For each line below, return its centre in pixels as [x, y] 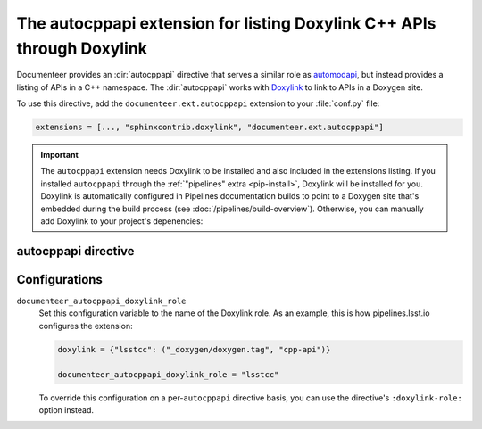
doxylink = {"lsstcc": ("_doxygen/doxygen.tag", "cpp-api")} [194, 349]
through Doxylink [82, 48]
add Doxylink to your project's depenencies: [122, 221]
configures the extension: [86, 326]
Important [60, 155]
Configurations [59, 280]
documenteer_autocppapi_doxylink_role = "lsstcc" [168, 374]
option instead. [66, 409]
